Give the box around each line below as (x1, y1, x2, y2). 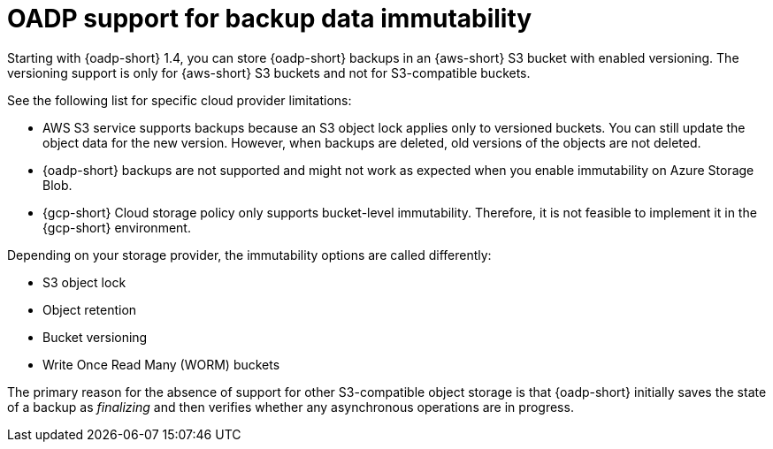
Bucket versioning (42, 329, 148, 345)
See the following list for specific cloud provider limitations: (7, 92, 352, 108)
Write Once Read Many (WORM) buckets (42, 356, 280, 372)
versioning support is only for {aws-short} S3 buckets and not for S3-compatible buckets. (7, 65, 531, 80)
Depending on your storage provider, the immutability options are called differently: (7, 247, 492, 263)
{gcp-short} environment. (42, 219, 191, 235)
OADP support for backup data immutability (7, 4, 532, 34)
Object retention (42, 301, 137, 317)
